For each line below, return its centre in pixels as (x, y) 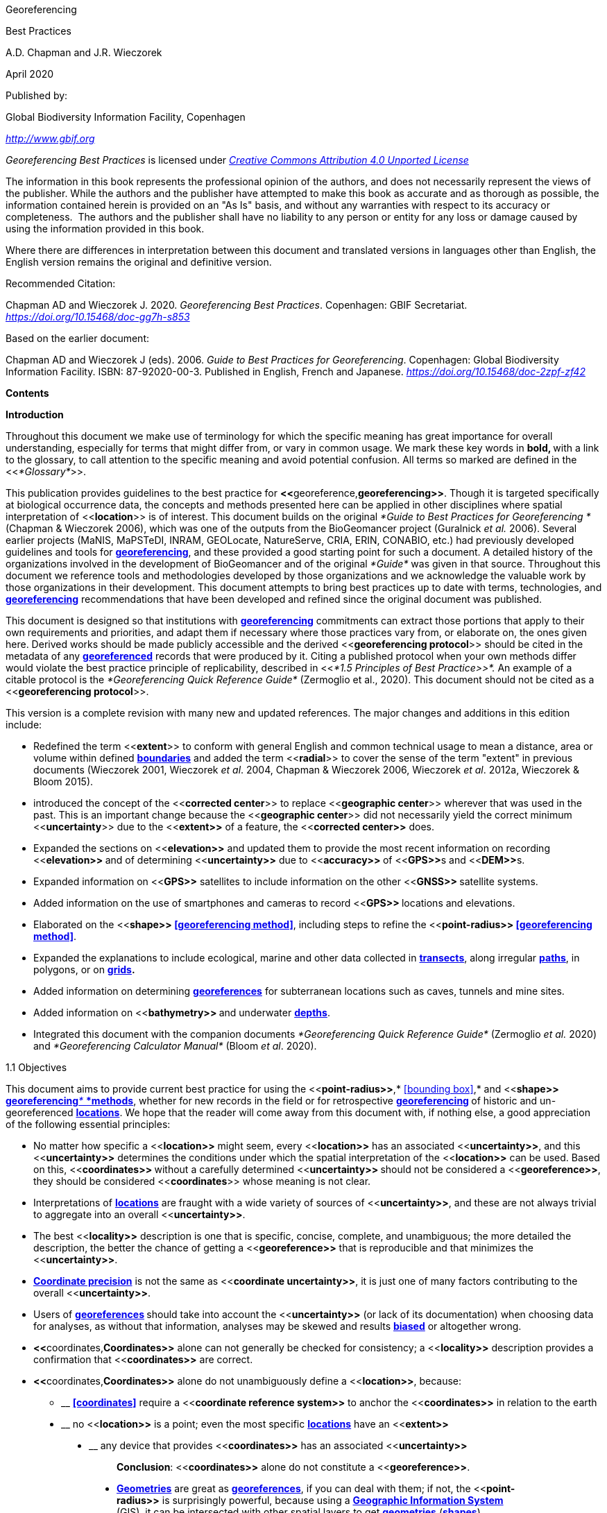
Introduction (35, 414)
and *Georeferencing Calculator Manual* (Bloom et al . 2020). (175, 1046)
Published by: (37, 95)
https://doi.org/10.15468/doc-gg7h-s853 (98, 317)
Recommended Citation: (61, 283)
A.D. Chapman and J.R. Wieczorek (84, 52)
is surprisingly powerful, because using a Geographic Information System (333, 1500)
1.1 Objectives (36, 1067)
